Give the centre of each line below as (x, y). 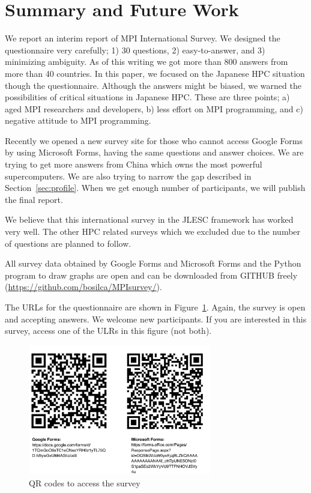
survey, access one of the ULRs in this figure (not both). (108, 331)
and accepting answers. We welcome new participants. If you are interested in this (156, 319)
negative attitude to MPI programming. (78, 120)
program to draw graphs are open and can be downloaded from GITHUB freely (151, 275)
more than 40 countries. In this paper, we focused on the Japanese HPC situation (155, 73)
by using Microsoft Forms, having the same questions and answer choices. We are (154, 152)
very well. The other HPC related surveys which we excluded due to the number (153, 231)
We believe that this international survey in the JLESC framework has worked (149, 219)
